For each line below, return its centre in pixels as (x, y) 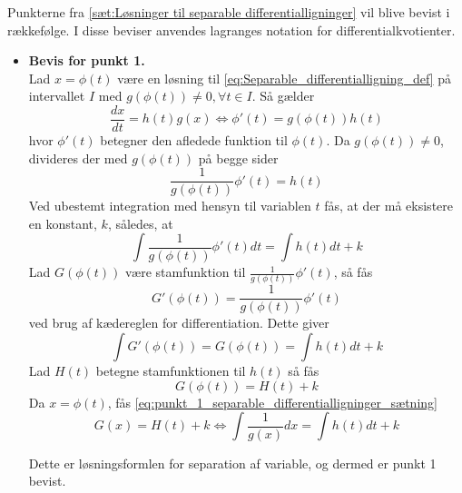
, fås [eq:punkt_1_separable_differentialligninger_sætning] (272, 402)
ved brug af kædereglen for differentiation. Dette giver (179, 323)
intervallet (57, 96)
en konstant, (63, 223)
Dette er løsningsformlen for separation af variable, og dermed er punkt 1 (232, 463)
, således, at (140, 223)
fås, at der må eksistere (388, 206)
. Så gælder (283, 96)
